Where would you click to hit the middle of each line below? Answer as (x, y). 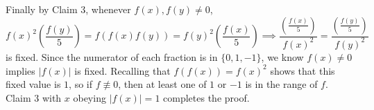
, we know (282, 56)
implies (20, 70)
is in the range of (281, 84)
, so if (80, 84)
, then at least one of (162, 84)
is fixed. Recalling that (122, 70)
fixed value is (33, 84)
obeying (90, 97)
